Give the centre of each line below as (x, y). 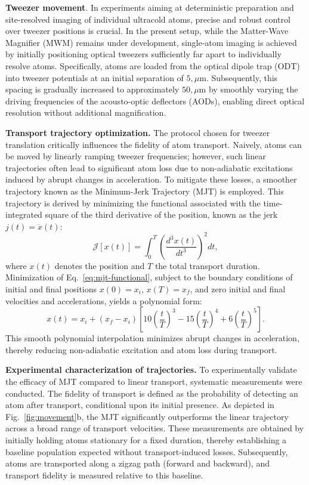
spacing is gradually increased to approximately (92, 89)
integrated (24, 214)
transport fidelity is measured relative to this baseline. (104, 475)
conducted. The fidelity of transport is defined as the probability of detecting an (152, 393)
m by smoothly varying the (248, 89)
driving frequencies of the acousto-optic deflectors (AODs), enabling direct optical (155, 101)
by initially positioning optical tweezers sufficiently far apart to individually (143, 54)
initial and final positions (51, 288)
